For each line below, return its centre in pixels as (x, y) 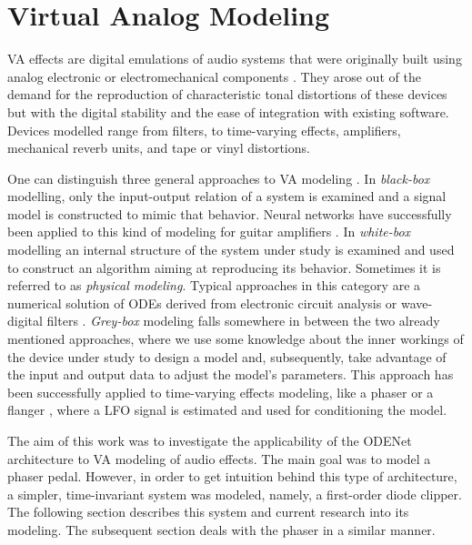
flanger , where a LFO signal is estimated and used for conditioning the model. (227, 410)
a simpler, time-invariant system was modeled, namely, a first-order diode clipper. (235, 494)
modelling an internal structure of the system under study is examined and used (231, 250)
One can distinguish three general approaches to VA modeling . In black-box (219, 178)
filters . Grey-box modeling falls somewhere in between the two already (243, 321)
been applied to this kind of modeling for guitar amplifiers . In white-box (209, 232)
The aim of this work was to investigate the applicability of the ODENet (210, 440)
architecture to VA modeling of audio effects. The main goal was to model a (219, 458)
